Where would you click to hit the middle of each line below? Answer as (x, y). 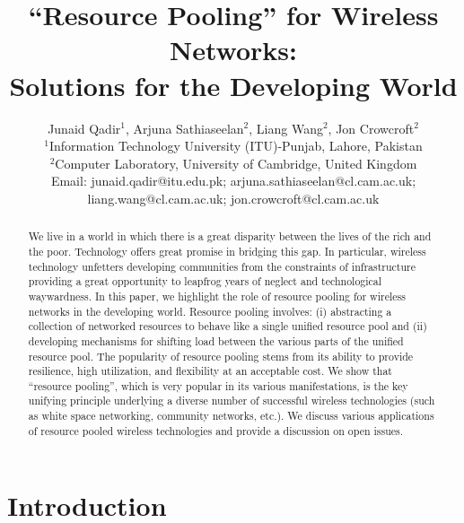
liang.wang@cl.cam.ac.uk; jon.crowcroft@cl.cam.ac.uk (233, 198)
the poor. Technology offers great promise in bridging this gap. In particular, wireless (227, 251)
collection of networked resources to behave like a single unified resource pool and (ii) (228, 326)
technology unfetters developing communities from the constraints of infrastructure (222, 266)
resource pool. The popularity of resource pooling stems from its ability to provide (221, 356)
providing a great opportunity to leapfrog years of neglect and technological (205, 281)
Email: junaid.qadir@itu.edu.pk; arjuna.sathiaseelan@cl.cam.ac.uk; (233, 181)
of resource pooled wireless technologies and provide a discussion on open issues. (216, 430)
